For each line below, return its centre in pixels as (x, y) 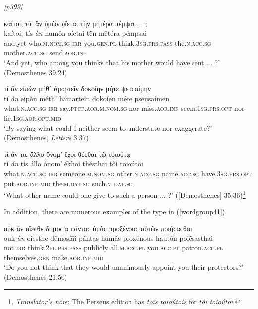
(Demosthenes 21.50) (36, 276)
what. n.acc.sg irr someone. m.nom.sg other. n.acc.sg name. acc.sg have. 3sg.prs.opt (128, 173)
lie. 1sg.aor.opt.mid (32, 117)
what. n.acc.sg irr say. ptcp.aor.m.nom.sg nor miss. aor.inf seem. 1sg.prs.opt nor (124, 108)
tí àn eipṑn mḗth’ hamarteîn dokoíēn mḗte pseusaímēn (87, 98)
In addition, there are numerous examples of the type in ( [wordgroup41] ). (116, 211)
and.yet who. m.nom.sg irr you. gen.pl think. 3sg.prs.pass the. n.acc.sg (108, 42)
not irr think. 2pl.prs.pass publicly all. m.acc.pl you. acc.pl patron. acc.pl (114, 248)
